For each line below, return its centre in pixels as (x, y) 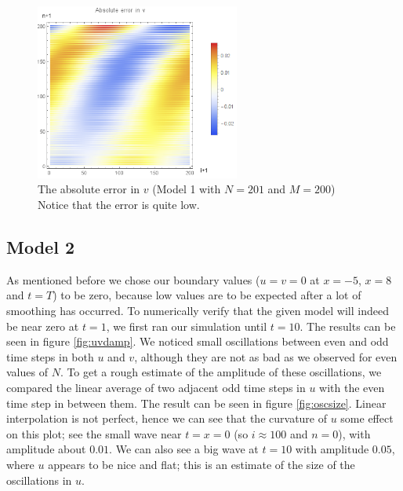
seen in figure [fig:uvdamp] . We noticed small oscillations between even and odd (198, 341)
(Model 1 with (187, 189)
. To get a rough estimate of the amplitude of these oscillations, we (221, 372)
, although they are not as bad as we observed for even (266, 356)
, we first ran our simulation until (187, 326)
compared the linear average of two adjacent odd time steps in (156, 388)
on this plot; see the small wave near (94, 433)
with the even (352, 388)
